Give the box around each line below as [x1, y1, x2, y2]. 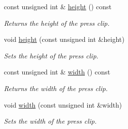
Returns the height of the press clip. [4, 18, 110, 28]
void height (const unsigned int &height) [4, 34, 125, 44]
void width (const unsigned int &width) [4, 99, 122, 110]
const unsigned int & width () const [4, 67, 111, 77]
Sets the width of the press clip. [4, 116, 97, 126]
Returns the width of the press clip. [4, 83, 108, 93]
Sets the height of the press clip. [4, 50, 98, 60]
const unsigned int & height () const [4, 1, 112, 11]
